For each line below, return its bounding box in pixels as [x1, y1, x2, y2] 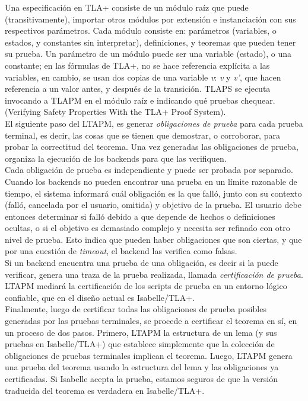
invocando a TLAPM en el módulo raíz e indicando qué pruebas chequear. [5, 94, 275, 106]
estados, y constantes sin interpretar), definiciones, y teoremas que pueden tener [5, 36, 296, 48]
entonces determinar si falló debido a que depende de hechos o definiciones [5, 210, 275, 222]
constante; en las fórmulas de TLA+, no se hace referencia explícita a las [5, 59, 270, 71]
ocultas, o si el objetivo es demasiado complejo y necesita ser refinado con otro [5, 222, 290, 234]
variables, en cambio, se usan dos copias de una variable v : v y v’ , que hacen [5, 70, 281, 83]
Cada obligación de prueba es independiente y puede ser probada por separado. [5, 163, 293, 176]
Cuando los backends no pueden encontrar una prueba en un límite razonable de [5, 175, 297, 187]
